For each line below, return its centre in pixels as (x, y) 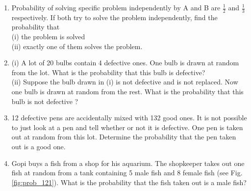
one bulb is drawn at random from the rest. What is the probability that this (127, 91)
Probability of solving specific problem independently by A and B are (116, 7)
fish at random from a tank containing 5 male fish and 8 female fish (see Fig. (127, 173)
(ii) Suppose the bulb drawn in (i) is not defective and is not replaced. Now (125, 82)
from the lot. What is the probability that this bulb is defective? (108, 72)
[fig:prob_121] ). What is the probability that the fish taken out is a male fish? (129, 182)
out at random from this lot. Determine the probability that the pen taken (124, 137)
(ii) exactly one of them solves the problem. (77, 46)
